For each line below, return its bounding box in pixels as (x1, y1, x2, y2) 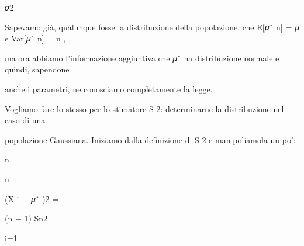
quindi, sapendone (5, 63, 70, 75)
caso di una (5, 114, 46, 126)
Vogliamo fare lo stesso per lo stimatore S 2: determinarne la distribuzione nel (5, 102, 284, 115)
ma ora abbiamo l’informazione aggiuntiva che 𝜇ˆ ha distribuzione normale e (5, 51, 279, 64)
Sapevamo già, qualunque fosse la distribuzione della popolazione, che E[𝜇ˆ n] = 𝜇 (5, 20, 299, 33)
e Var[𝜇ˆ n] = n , (5, 32, 66, 44)
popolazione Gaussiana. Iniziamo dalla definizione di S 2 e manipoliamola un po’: (5, 133, 296, 145)
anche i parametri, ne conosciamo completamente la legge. (5, 82, 213, 95)
